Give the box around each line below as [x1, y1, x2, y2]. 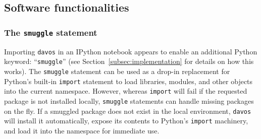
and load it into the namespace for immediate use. [4, 125, 160, 135]
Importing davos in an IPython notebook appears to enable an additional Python [4, 46, 257, 56]
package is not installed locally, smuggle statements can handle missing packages [4, 95, 254, 106]
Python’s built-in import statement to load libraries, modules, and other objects [4, 76, 253, 86]
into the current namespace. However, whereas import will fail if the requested [4, 86, 247, 96]
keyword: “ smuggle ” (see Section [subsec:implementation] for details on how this [4, 56, 254, 66]
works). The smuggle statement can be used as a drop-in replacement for [4, 65, 230, 76]
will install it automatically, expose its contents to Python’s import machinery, [4, 115, 248, 126]
